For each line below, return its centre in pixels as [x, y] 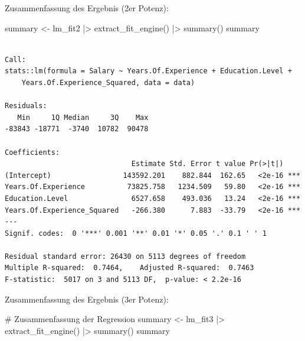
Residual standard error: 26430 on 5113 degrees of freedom [125, 256]
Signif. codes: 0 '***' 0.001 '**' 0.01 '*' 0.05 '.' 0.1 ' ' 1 [136, 233]
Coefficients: [32, 152]
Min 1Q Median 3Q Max [83, 117]
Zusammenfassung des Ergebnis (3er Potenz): [87, 299]
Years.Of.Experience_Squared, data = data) [108, 82]
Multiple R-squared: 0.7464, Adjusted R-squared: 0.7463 [129, 268]
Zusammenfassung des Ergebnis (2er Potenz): [87, 8]
